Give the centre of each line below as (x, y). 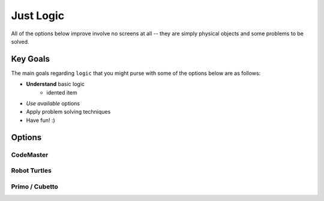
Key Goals (31, 59)
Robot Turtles (31, 170)
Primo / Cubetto (34, 187)
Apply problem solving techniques (68, 112)
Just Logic (38, 16)
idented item (62, 92)
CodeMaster (30, 154)
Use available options (53, 103)
